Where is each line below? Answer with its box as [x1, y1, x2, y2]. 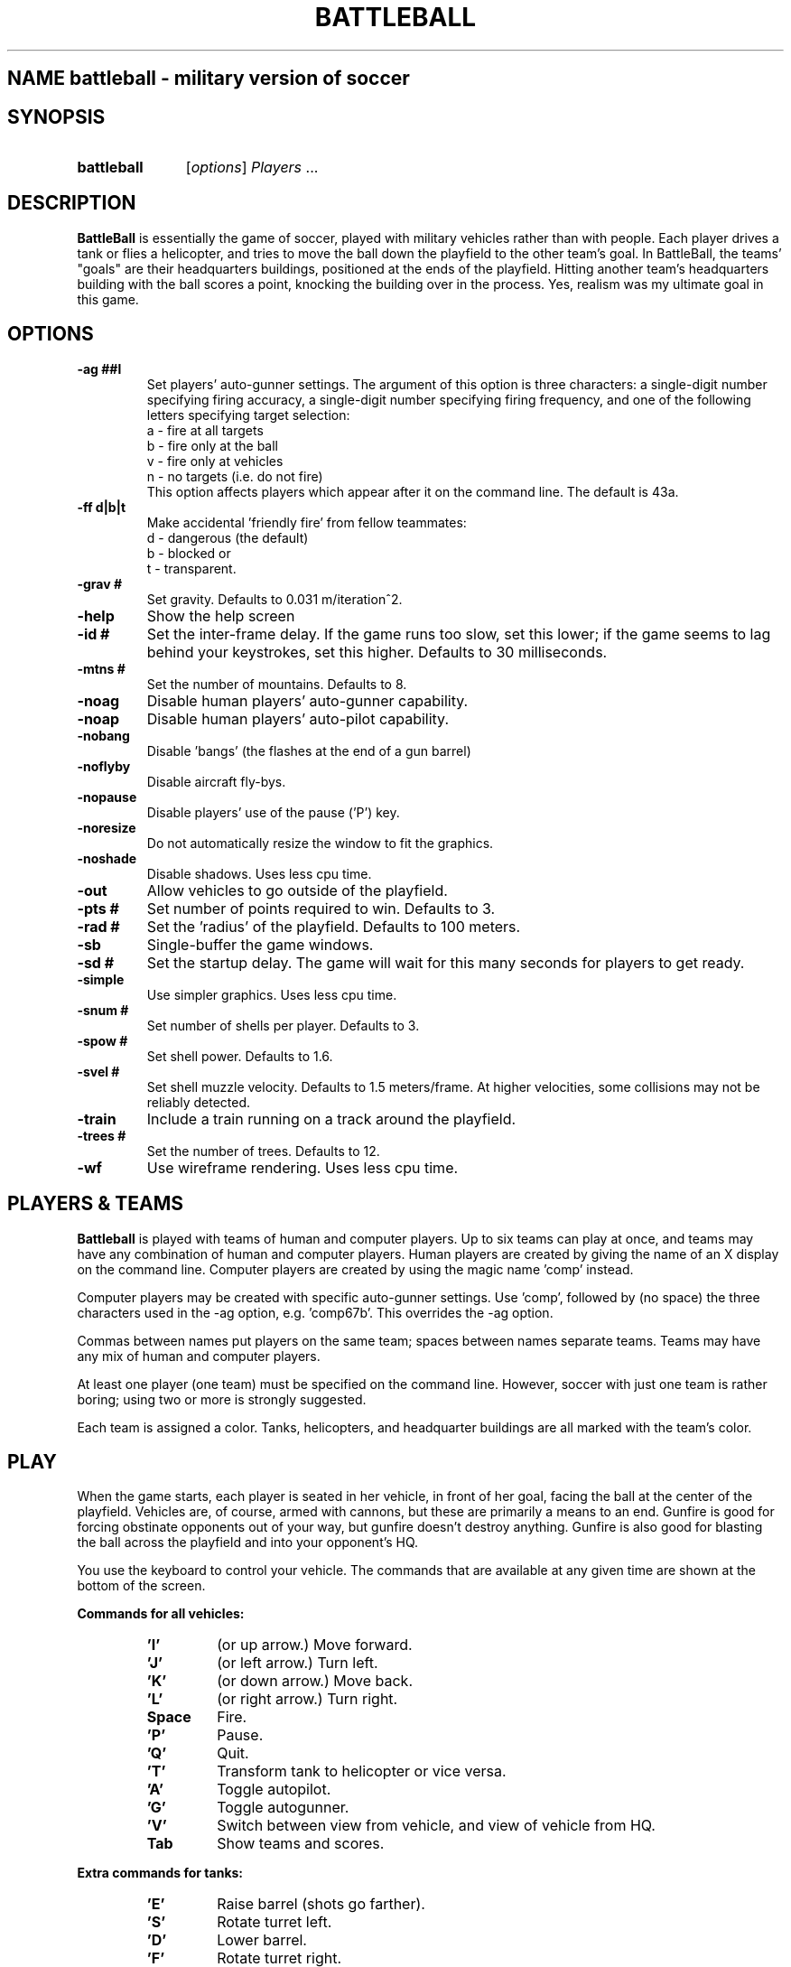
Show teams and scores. [217, 1834, 385, 1853]
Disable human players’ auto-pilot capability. [146, 709, 450, 728]
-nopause [77, 788, 137, 805]
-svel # [77, 1063, 120, 1079]
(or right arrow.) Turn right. [217, 1690, 398, 1709]
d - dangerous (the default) [146, 529, 309, 545]
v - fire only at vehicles [146, 452, 284, 469]
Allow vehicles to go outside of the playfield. [146, 881, 448, 900]
